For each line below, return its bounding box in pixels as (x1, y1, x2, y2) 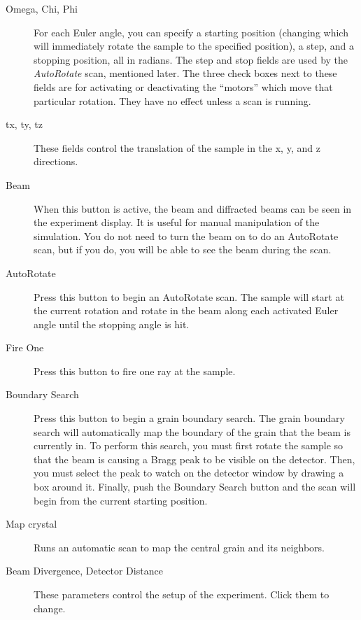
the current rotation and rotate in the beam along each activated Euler (34, 303, 339, 318)
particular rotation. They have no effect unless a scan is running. (34, 93, 311, 108)
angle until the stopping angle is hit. (34, 316, 190, 331)
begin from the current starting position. (34, 493, 208, 507)
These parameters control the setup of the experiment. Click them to (34, 587, 330, 601)
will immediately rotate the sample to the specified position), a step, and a (34, 38, 355, 53)
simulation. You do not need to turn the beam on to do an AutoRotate (34, 228, 339, 243)
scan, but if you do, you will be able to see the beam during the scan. (34, 242, 332, 257)
